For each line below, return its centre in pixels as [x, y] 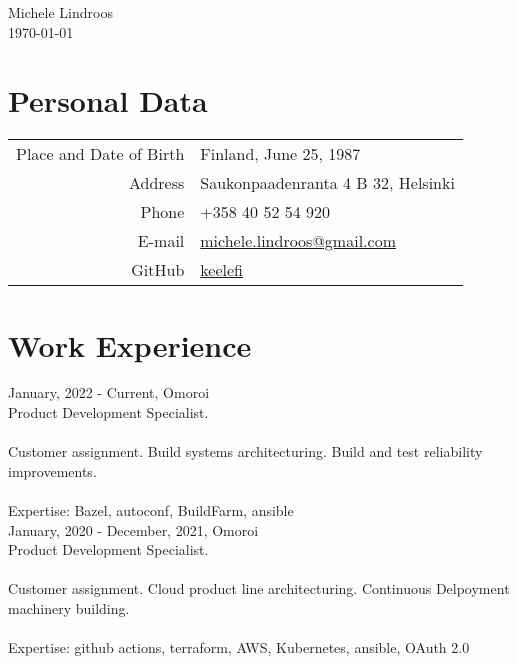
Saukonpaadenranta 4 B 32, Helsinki [327, 183]
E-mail [161, 241]
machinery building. [69, 607]
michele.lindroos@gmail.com [298, 241]
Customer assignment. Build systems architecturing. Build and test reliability [245, 451]
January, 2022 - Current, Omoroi [109, 392]
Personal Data [108, 100]
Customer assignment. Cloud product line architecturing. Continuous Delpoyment [259, 588]
